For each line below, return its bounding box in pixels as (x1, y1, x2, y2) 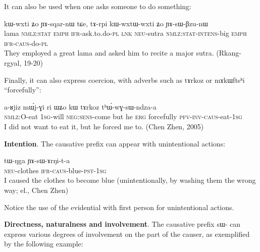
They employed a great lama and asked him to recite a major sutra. (4, 47, 214, 58)
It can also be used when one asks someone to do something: (4, 1, 192, 11)
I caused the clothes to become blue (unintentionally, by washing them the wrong (4, 175, 256, 185)
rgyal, (4, 57, 22, 68)
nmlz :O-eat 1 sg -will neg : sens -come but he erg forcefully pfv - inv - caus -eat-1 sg (4, 111, 242, 122)
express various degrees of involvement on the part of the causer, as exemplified (4, 228, 250, 239)
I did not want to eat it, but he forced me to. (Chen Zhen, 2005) (4, 121, 204, 131)
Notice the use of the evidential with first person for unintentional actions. (4, 201, 234, 212)
